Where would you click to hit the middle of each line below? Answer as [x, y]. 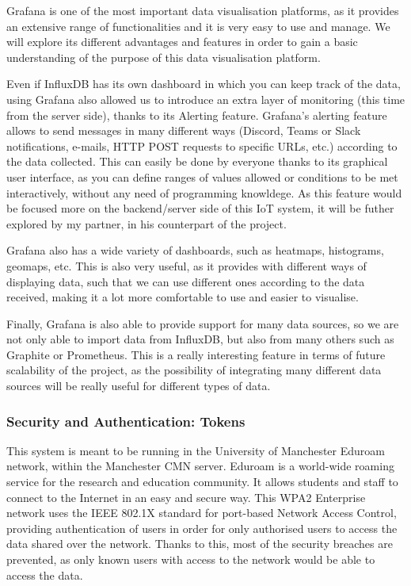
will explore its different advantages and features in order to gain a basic [182, 42]
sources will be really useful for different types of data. [139, 386]
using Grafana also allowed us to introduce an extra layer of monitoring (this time [206, 99]
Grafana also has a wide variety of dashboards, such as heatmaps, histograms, [195, 250]
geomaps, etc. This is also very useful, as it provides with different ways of [186, 265]
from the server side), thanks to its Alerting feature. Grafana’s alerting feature [197, 115]
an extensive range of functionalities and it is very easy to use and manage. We [198, 26]
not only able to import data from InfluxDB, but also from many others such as [200, 339]
